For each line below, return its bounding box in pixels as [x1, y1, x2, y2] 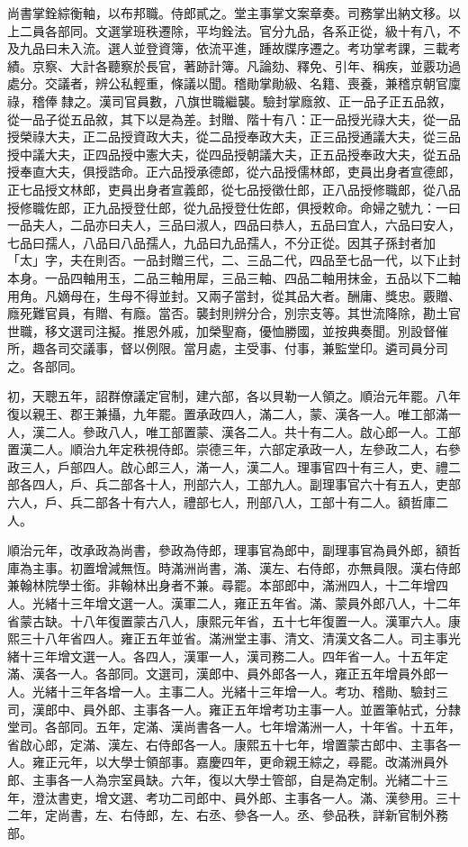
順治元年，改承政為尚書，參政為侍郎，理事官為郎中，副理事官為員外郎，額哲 [7, 541, 461, 560]
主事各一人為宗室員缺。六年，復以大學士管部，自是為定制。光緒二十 [31, 770, 436, 788]
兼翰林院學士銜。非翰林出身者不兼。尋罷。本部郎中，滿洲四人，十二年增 [7, 576, 436, 595]
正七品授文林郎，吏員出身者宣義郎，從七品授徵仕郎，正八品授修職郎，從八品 [7, 179, 461, 198]
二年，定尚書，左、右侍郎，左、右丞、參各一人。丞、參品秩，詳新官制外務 [7, 806, 448, 824]
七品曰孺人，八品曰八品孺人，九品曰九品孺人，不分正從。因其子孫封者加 [7, 232, 436, 251]
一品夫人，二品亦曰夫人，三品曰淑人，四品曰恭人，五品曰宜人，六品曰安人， [7, 215, 461, 234]
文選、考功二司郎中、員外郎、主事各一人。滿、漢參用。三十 [107, 788, 461, 806]
